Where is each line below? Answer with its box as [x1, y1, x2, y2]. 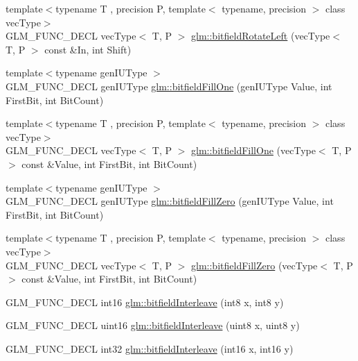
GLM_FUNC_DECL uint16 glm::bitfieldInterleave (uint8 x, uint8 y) [6, 318, 300, 333]
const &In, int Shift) [44, 42, 132, 56]
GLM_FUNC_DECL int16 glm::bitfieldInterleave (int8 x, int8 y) [6, 294, 284, 309]
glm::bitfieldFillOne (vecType [191, 143, 316, 158]
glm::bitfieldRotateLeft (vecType [191, 28, 330, 43]
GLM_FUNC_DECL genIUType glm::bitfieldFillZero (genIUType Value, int [6, 194, 334, 208]
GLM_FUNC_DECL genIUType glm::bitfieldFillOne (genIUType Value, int [6, 78, 332, 93]
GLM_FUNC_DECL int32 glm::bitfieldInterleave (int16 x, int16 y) [6, 341, 294, 355]
